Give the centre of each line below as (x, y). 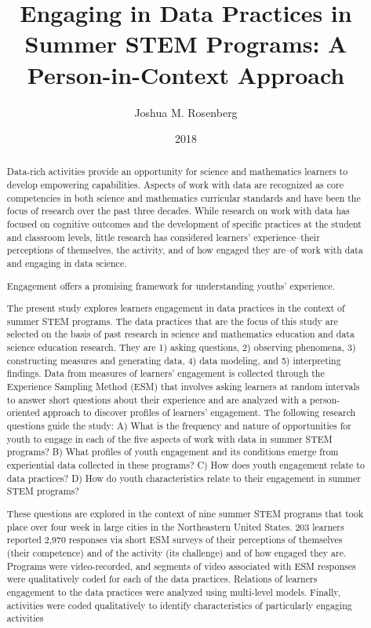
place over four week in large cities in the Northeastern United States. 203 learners (175, 526)
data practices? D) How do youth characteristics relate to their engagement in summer (184, 478)
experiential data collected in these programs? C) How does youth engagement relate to (185, 465)
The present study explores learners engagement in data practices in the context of (176, 308)
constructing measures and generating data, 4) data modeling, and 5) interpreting (174, 360)
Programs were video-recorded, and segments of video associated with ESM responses (181, 566)
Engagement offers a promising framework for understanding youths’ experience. (171, 285)
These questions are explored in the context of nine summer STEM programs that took (185, 513)
